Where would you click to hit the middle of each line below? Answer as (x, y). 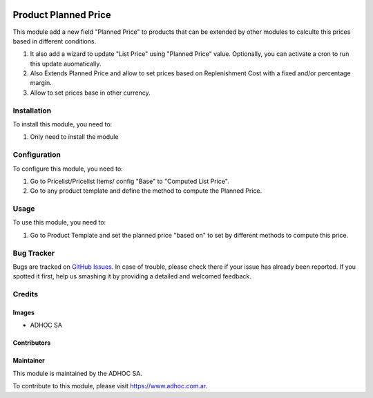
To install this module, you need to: (63, 124)
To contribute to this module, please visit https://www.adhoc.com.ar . (110, 386)
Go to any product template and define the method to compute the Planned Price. (146, 191)
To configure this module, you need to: (68, 169)
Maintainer (29, 361)
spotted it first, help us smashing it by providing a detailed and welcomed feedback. (132, 276)
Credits (25, 294)
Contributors (32, 343)
